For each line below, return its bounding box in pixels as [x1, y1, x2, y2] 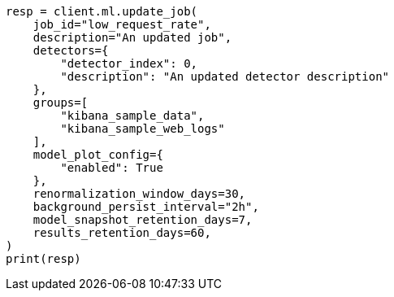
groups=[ [32, 96, 89, 109]
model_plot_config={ [32, 148, 163, 161]
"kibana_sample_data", [60, 109, 205, 122]
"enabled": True [60, 161, 163, 174]
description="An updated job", [32, 31, 232, 44]
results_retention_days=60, [32, 226, 211, 239]
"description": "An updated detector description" [60, 70, 390, 83]
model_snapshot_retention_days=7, [32, 213, 253, 226]
